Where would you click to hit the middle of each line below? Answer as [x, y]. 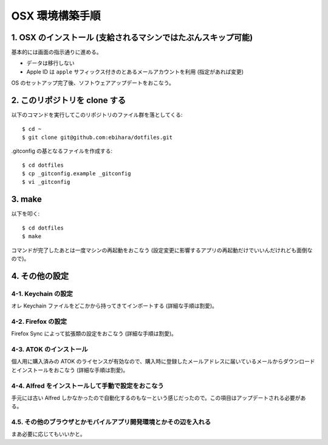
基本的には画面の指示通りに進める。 [56, 52]
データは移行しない [50, 63]
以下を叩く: [26, 214]
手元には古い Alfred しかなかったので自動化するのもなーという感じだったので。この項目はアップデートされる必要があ [159, 398]
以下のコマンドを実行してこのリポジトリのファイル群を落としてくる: [97, 115]
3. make [27, 199]
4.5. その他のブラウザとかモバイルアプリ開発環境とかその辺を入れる [111, 422]
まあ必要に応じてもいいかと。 [49, 434]
